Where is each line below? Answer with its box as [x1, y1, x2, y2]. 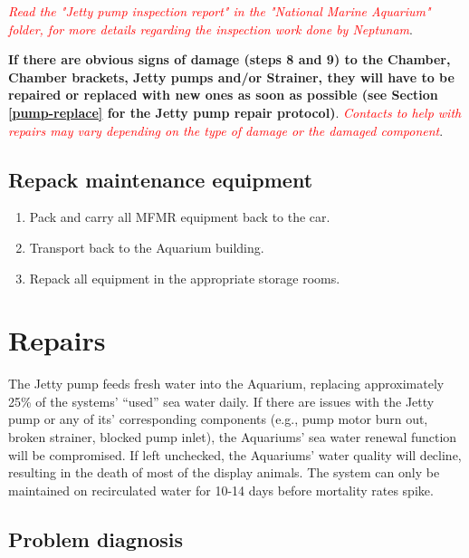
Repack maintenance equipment [8, 165, 313, 193]
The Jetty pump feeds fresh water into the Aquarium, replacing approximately [8, 374, 445, 393]
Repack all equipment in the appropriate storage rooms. [29, 268, 340, 287]
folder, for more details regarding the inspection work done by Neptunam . [8, 19, 413, 38]
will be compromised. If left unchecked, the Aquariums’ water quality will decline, [8, 445, 462, 464]
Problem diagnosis [8, 524, 184, 553]
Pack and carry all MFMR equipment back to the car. [29, 207, 330, 226]
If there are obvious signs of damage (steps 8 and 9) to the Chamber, [8, 50, 451, 69]
